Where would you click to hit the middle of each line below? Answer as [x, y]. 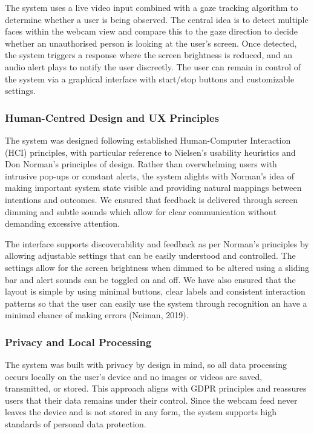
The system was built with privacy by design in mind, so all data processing [146, 365]
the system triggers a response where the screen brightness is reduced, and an [149, 55]
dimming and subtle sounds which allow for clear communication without [141, 211]
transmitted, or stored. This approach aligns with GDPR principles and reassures [156, 388]
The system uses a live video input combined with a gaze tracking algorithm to [152, 7]
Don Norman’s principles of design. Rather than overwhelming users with [141, 164]
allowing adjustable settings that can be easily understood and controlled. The [150, 255]
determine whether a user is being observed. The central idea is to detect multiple [157, 19]
